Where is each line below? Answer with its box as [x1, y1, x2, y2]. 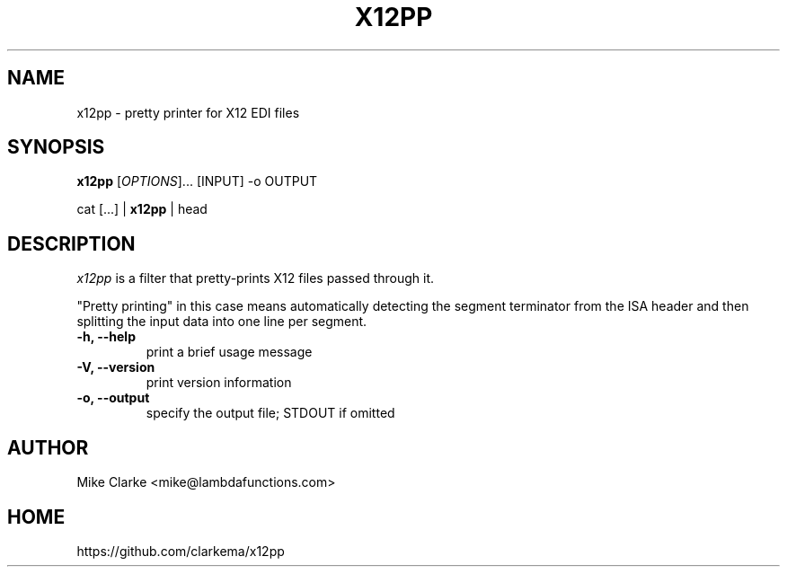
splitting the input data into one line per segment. [76, 313, 367, 330]
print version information [146, 375, 292, 391]
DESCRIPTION [7, 232, 136, 255]
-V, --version [76, 359, 155, 375]
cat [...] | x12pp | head [76, 201, 208, 217]
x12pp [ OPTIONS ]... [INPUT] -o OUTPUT [76, 173, 318, 190]
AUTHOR [7, 436, 89, 459]
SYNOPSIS [7, 136, 105, 159]
